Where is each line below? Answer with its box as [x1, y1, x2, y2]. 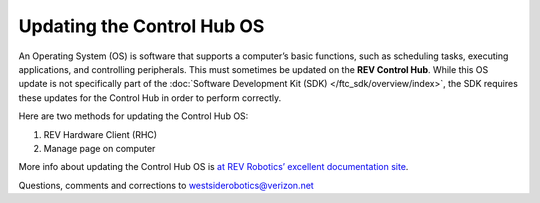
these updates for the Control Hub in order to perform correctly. [18, 91, 282, 104]
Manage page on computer [43, 142, 156, 154]
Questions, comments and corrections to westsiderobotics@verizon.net [18, 179, 314, 191]
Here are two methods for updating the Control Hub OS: [18, 110, 249, 122]
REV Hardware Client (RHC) [43, 128, 158, 140]
